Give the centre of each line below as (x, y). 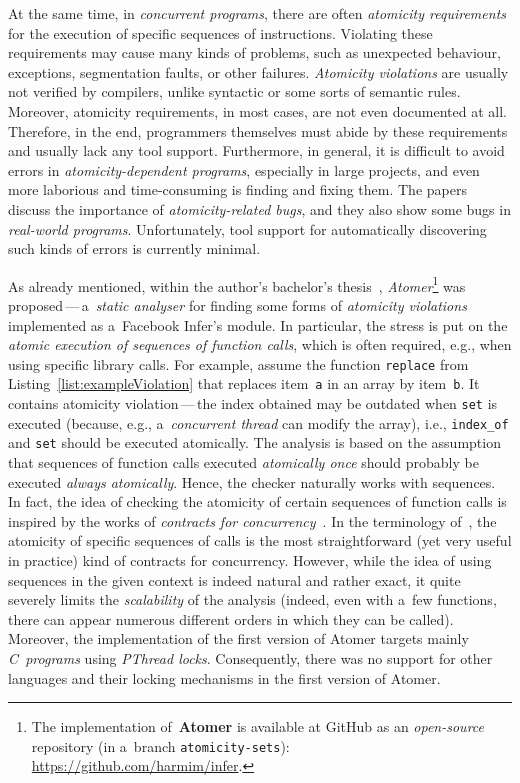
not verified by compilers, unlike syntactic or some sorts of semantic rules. (234, 91)
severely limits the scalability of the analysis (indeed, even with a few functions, (252, 599)
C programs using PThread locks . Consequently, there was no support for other (250, 657)
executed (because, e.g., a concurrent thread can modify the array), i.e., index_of (258, 422)
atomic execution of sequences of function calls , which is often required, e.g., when (260, 344)
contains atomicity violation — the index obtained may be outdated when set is (253, 403)
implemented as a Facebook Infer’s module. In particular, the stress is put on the (258, 324)
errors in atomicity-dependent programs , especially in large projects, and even (244, 169)
